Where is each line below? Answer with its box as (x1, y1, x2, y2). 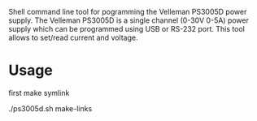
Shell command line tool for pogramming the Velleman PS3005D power (8, 7, 247, 16)
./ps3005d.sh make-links (8, 103, 93, 113)
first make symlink (8, 88, 70, 97)
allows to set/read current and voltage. (8, 32, 138, 42)
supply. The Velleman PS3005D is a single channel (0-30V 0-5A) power (8, 15, 250, 25)
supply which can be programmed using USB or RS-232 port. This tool (8, 24, 246, 33)
